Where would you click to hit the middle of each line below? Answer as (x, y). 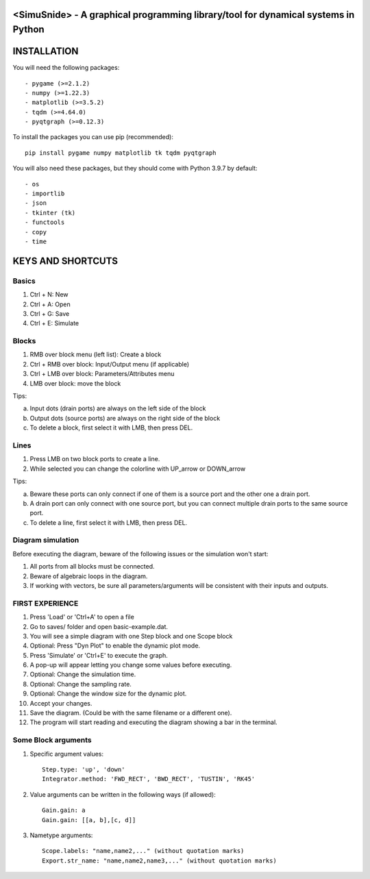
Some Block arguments (52, 740)
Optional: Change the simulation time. (83, 674)
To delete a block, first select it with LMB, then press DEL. (111, 428)
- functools (45, 222)
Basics (24, 281)
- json (36, 203)
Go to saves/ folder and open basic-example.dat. (99, 626)
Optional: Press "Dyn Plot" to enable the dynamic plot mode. (115, 646)
